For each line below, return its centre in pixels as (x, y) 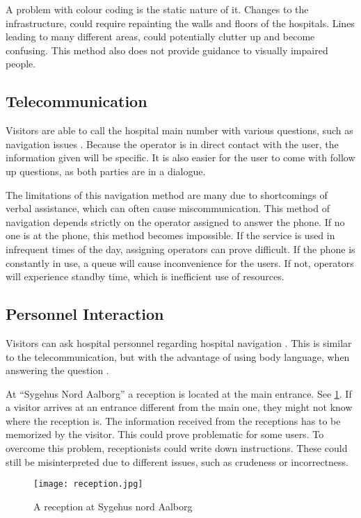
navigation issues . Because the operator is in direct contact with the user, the (172, 144)
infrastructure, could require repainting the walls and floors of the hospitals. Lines (180, 23)
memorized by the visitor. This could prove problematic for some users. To (165, 434)
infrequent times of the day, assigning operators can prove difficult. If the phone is (180, 249)
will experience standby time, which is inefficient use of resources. (145, 276)
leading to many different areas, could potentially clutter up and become (160, 37)
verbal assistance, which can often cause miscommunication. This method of (168, 208)
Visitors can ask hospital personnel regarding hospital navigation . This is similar (179, 342)
